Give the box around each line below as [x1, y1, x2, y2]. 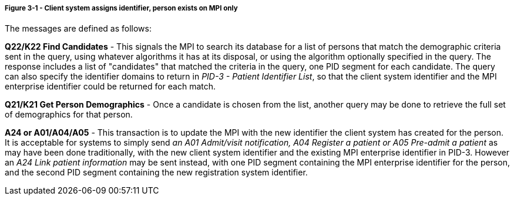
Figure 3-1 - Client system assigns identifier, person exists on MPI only [5, 4, 238, 12]
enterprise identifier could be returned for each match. [5, 81, 216, 92]
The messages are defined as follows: [5, 23, 152, 34]
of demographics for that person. [5, 109, 133, 120]
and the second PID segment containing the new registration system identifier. [5, 167, 308, 178]
